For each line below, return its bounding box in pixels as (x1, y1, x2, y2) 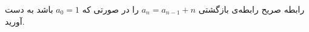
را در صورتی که (82, 3, 139, 15)
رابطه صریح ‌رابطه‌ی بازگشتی (198, 3, 305, 15)
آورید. (5, 14, 25, 27)
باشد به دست (5, 3, 53, 15)
